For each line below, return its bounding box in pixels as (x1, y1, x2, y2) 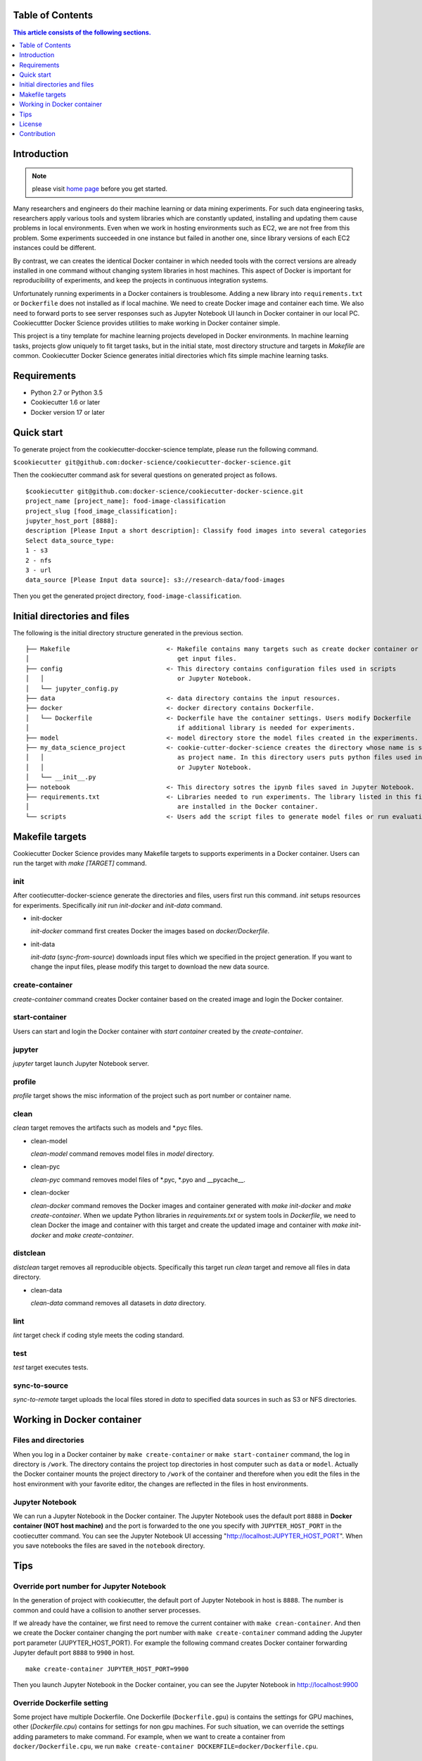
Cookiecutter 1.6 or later (30, 398, 101, 406)
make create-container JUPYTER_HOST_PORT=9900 (25, 1664, 189, 1673)
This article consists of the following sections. (13, 28, 151, 37)
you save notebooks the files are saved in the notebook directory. (13, 1541, 205, 1550)
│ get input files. (25, 655, 237, 663)
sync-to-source (13, 1381, 69, 1390)
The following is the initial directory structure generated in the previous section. (13, 628, 243, 637)
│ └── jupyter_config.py (25, 684, 119, 692)
